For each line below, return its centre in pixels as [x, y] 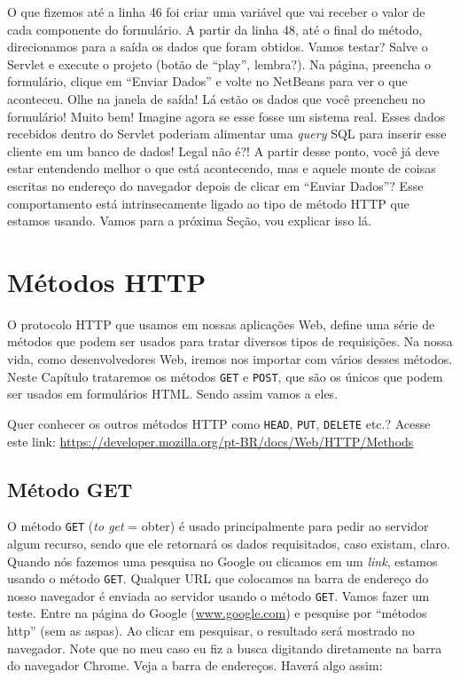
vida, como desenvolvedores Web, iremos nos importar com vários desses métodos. [230, 359]
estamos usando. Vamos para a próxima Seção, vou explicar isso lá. [189, 221]
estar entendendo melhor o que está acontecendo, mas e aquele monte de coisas [222, 168]
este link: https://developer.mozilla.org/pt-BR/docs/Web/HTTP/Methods [211, 441]
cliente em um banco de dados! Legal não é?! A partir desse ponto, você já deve [223, 150]
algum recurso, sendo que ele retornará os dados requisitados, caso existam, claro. [229, 543]
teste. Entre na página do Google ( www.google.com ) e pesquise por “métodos [217, 613]
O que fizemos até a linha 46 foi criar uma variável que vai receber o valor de [216, 12]
